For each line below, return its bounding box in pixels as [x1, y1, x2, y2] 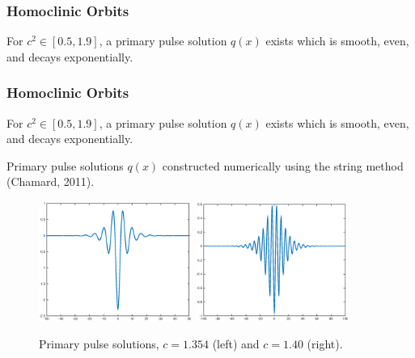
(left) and [212, 335, 260, 352]
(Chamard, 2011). [6, 173, 95, 190]
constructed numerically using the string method [162, 157, 404, 174]
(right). [307, 335, 343, 352]
